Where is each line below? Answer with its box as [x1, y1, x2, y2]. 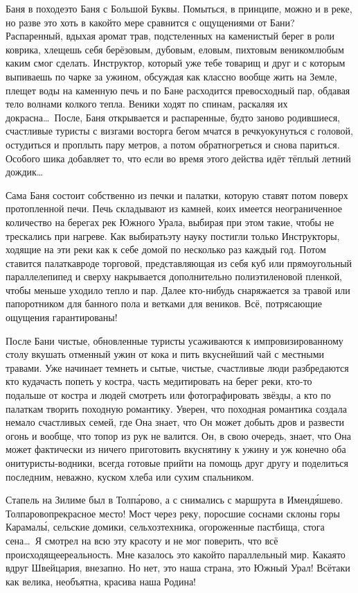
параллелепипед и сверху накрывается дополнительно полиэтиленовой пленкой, [6, 269, 343, 284]
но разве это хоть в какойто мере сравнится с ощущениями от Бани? [6, 15, 295, 29]
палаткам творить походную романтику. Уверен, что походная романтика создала [6, 401, 347, 415]
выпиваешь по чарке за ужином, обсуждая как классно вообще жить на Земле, [6, 69, 337, 83]
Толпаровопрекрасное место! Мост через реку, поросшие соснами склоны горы [6, 506, 340, 520]
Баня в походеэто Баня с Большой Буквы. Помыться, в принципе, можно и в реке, [6, 1, 352, 15]
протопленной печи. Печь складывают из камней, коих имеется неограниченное [6, 201, 343, 216]
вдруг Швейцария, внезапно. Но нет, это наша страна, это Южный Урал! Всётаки [6, 560, 350, 575]
